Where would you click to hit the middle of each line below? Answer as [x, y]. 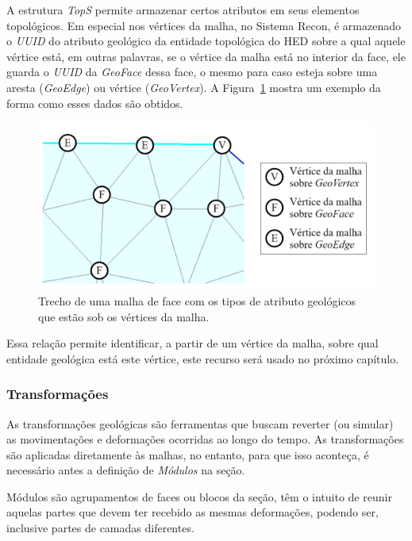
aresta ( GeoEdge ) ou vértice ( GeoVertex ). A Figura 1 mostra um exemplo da [194, 87]
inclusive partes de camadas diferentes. [100, 528]
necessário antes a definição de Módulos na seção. [126, 470]
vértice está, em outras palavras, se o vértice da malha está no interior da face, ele [206, 56]
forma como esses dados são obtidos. [95, 103]
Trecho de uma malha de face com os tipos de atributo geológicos [197, 300]
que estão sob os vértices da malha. [124, 316]
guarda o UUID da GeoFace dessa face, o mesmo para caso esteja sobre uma [192, 72]
